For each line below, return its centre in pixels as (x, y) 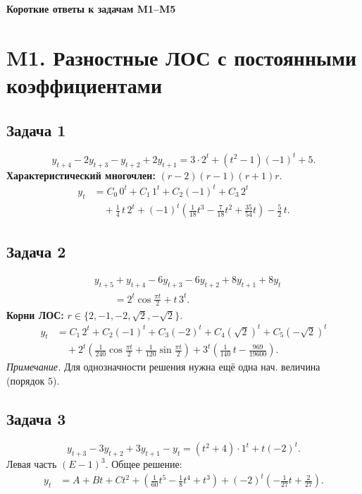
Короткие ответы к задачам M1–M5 (91, 8)
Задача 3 (36, 419)
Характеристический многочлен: (81, 175)
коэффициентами (85, 84)
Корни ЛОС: (35, 314)
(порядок (26, 381)
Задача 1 (36, 129)
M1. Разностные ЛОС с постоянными (182, 57)
